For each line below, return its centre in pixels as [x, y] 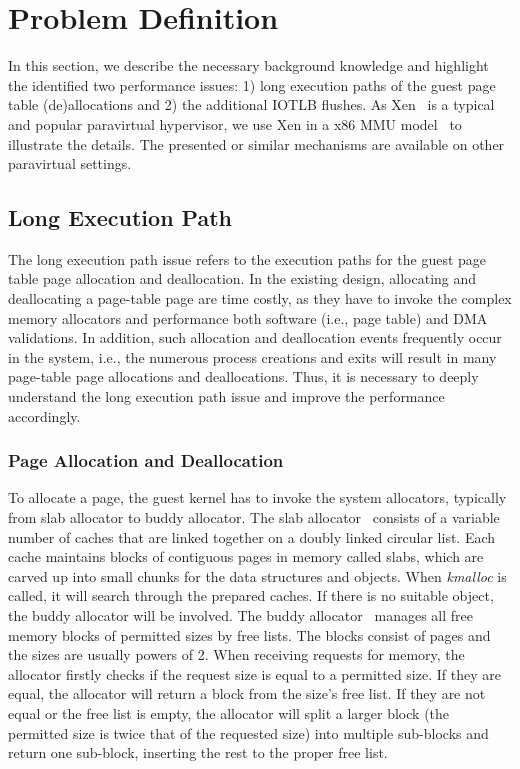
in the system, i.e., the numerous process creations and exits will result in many [252, 356]
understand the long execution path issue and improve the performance [226, 396]
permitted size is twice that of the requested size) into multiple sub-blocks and [248, 732]
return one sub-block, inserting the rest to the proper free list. [198, 752]
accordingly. [44, 415]
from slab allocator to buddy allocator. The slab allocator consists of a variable [254, 517]
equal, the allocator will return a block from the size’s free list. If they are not [247, 693]
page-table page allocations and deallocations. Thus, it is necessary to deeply [243, 376]
